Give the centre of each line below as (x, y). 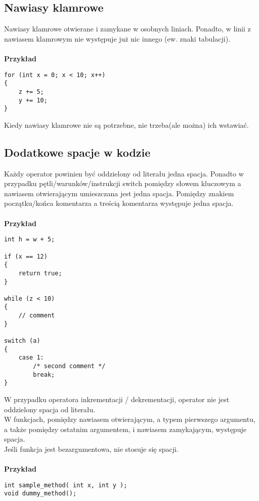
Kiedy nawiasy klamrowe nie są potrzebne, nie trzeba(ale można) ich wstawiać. (126, 124)
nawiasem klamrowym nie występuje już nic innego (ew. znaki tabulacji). (117, 38)
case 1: (31, 358)
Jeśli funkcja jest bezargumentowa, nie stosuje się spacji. (91, 449)
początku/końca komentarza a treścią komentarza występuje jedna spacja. (119, 203)
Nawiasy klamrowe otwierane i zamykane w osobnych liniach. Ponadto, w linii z (127, 29)
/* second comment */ (69, 366)
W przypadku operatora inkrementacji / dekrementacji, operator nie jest (117, 399)
